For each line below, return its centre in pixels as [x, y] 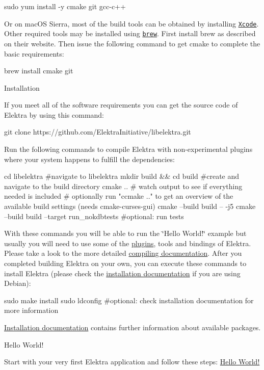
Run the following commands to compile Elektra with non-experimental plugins [128, 149]
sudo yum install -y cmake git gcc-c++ [65, 6]
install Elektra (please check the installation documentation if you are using [122, 273]
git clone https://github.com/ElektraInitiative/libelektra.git [98, 132]
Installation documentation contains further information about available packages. [133, 327]
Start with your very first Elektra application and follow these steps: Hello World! [132, 362]
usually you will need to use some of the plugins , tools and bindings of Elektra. [128, 243]
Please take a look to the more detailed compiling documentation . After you [123, 253]
